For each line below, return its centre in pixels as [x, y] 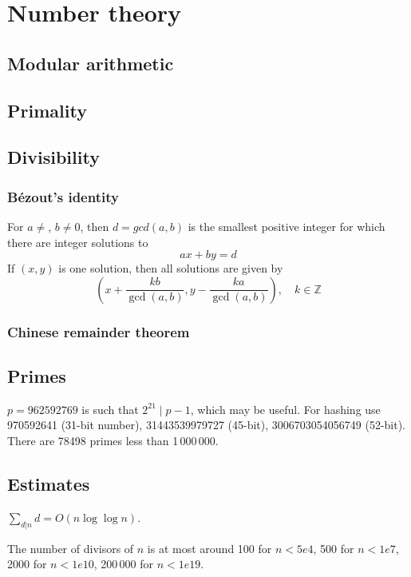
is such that [110, 409]
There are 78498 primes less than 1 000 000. [113, 440]
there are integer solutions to [78, 242]
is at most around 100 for [209, 548]
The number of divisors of [71, 548]
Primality [47, 110]
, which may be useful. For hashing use [285, 409]
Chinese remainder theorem [99, 331]
